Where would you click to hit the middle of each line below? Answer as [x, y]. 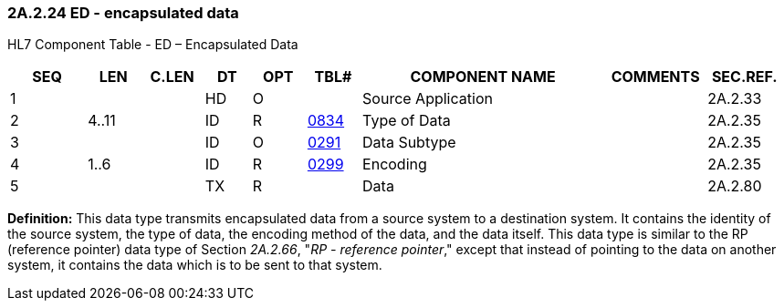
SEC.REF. [744, 77]
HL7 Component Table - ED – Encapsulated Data [153, 45]
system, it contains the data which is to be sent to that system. [195, 265]
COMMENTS [655, 77]
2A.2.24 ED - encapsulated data [123, 13]
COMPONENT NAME [483, 77]
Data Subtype [409, 143]
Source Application [428, 99]
